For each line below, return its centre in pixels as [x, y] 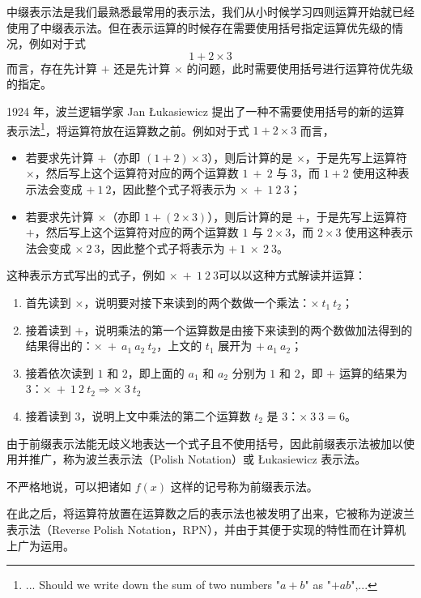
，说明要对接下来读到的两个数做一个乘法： [197, 302]
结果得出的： [60, 346]
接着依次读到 [60, 372]
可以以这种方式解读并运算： [293, 275]
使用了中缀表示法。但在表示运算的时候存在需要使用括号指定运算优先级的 [199, 27]
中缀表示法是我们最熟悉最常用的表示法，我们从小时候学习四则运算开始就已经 [210, 11]
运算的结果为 [373, 372]
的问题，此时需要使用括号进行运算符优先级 [300, 68]
